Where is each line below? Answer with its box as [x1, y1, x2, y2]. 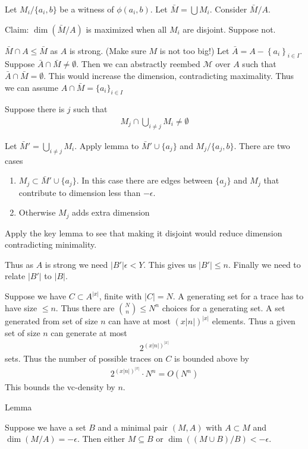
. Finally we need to [228, 258, 301, 270]
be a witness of [59, 3, 114, 15]
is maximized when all [86, 23, 167, 35]
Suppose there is [5, 103, 65, 115]
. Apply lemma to [74, 139, 139, 151]
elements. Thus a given [212, 315, 296, 327]
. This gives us [143, 258, 196, 270]
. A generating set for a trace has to [172, 290, 304, 302]
